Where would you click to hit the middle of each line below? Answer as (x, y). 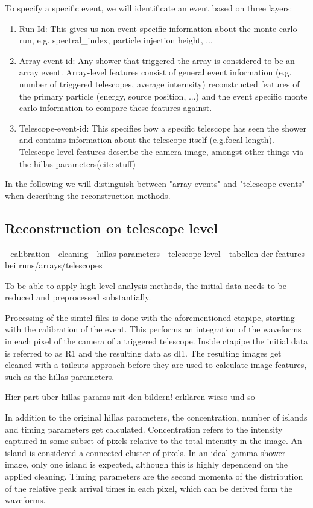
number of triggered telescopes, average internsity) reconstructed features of (159, 84)
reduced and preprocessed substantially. (78, 297)
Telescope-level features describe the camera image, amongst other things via (161, 151)
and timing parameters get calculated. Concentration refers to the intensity (144, 429)
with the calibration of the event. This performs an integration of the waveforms (153, 329)
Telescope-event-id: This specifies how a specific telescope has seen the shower (163, 128)
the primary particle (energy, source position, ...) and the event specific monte (163, 96)
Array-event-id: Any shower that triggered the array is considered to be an (157, 60)
